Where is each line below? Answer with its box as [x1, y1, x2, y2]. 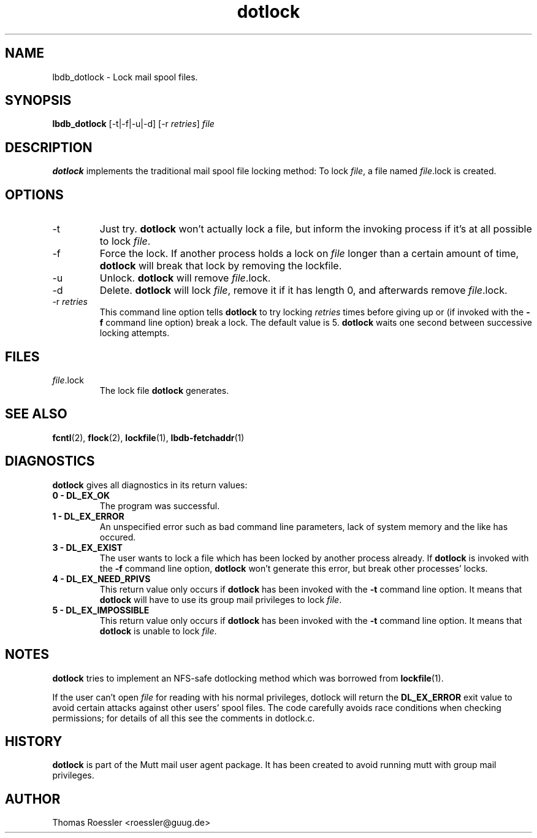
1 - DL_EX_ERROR [52, 510, 124, 521]
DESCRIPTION [5, 139, 93, 155]
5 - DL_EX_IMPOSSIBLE [52, 604, 150, 615]
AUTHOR [5, 791, 61, 807]
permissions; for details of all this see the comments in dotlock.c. [52, 712, 315, 723]
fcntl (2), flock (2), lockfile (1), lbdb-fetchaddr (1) [52, 432, 245, 443]
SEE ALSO [5, 406, 67, 422]
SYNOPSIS [5, 93, 72, 109]
